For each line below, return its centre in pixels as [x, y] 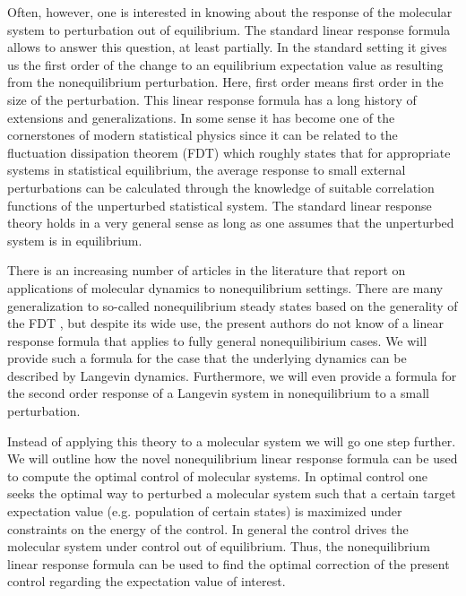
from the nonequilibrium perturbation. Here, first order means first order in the [225, 82]
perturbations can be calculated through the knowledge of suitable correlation [221, 187]
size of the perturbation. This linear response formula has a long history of [212, 99]
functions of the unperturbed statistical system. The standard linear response [220, 205]
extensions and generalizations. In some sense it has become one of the [201, 117]
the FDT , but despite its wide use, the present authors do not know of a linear [225, 323]
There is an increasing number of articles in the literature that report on [207, 270]
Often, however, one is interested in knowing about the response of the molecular [230, 12]
